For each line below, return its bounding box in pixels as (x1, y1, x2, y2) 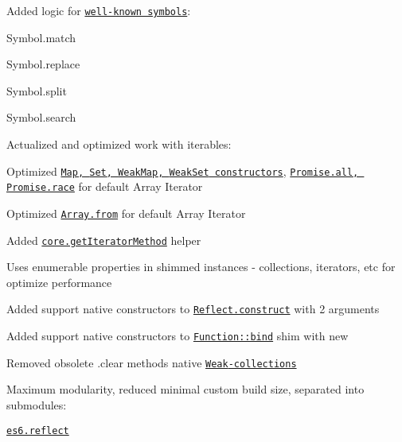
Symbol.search (6, 109, 76, 126)
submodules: (6, 397, 67, 413)
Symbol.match (6, 29, 76, 45)
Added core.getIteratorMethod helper (6, 231, 201, 248)
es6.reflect (6, 425, 69, 436)
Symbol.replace (6, 56, 80, 72)
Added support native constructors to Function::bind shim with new (6, 328, 349, 344)
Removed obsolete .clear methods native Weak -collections (6, 354, 297, 370)
